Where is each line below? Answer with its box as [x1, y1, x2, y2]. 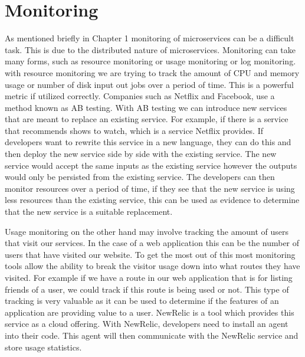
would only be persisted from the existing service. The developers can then [5, 171, 275, 183]
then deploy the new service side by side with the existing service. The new [5, 148, 277, 160]
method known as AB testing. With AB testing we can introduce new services [5, 101, 287, 113]
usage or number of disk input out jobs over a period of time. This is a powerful [5, 78, 294, 90]
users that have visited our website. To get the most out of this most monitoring [5, 248, 296, 260]
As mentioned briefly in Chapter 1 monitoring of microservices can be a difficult [5, 32, 294, 44]
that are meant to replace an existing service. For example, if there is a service [5, 113, 288, 125]
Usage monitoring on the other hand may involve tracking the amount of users [5, 225, 289, 237]
